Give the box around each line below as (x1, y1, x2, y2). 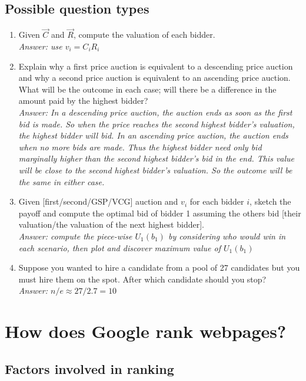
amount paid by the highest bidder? (18, 94, 148, 107)
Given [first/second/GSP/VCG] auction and (18, 195, 178, 208)
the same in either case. (18, 175, 105, 188)
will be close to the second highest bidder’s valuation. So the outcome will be (18, 163, 292, 176)
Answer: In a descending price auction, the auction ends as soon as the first (18, 106, 292, 118)
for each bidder (189, 195, 244, 208)
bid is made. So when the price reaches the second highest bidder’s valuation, (18, 117, 295, 130)
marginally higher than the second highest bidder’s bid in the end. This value (18, 152, 295, 165)
